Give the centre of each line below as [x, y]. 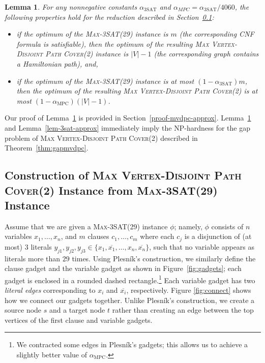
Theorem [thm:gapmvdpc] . [47, 148]
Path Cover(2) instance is [87, 54]
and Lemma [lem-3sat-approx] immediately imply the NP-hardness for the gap [127, 127]
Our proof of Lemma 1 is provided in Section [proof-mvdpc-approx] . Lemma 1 [128, 118]
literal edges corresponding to [50, 290]
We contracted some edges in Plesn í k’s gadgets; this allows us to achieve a [132, 344]
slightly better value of [52, 354]
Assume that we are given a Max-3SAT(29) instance [86, 226]
